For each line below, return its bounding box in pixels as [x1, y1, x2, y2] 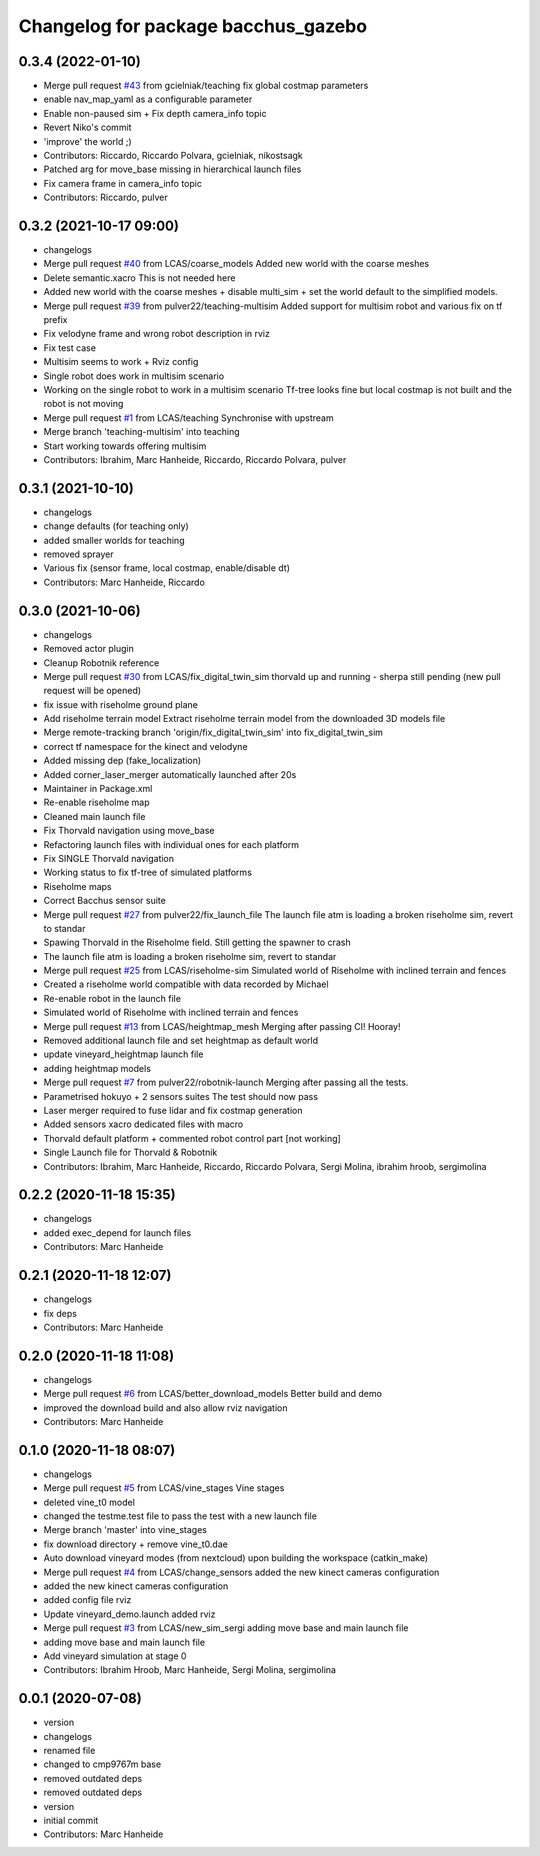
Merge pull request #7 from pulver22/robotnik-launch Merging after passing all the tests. [43, 1076, 409, 1089]
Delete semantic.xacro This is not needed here [43, 271, 236, 284]
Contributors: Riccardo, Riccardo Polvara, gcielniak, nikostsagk [43, 150, 304, 162]
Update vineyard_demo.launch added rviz [43, 1608, 216, 1620]
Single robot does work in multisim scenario [43, 370, 225, 382]
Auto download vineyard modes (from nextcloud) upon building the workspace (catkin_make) [43, 1552, 429, 1564]
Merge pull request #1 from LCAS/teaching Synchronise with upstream [43, 411, 334, 424]
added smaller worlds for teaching [43, 534, 185, 546]
